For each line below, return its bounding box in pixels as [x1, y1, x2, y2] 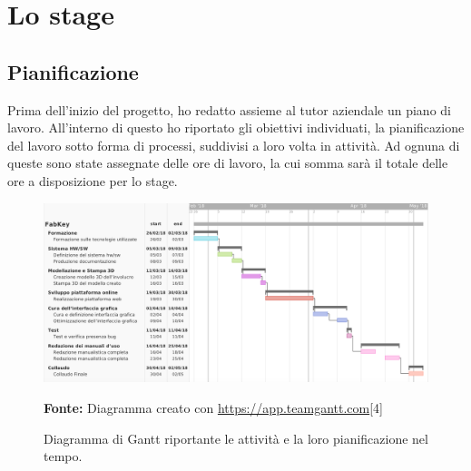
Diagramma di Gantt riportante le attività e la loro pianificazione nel [44, 428, 428, 447]
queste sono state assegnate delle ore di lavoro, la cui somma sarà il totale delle [7, 153, 448, 172]
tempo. [44, 446, 83, 466]
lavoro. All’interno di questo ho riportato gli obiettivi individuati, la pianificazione [7, 118, 465, 137]
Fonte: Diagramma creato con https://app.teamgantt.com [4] [44, 398, 383, 417]
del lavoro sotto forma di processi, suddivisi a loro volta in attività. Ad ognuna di [7, 135, 460, 154]
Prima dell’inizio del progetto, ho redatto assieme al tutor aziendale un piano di [7, 100, 451, 119]
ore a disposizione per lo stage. [7, 171, 178, 190]
